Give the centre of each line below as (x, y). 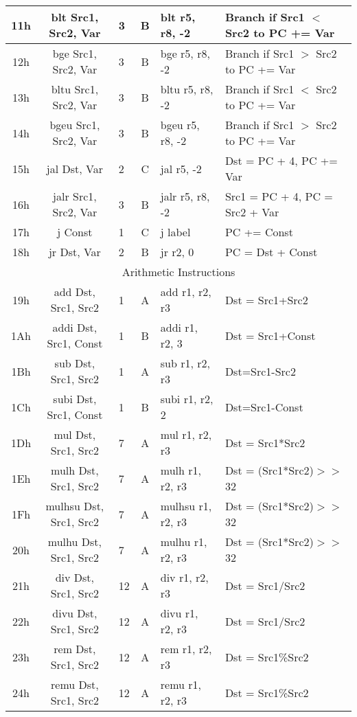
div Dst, (75, 577)
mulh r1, (181, 470)
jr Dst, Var (74, 252)
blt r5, (178, 17)
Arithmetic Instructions (178, 272)
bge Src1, (74, 53)
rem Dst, (75, 649)
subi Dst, (75, 399)
